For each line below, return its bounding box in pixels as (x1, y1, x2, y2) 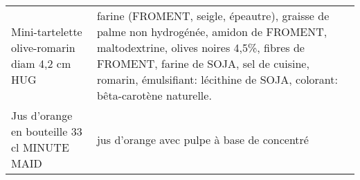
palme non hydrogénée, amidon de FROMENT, (96, 24, 327, 39)
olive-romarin (11, 39, 75, 55)
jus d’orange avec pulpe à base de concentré (96, 131, 309, 147)
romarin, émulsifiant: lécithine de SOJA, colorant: (96, 71, 338, 87)
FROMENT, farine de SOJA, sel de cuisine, (96, 55, 309, 71)
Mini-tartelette (11, 24, 82, 39)
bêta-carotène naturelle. (96, 87, 212, 103)
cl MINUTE (11, 139, 69, 155)
